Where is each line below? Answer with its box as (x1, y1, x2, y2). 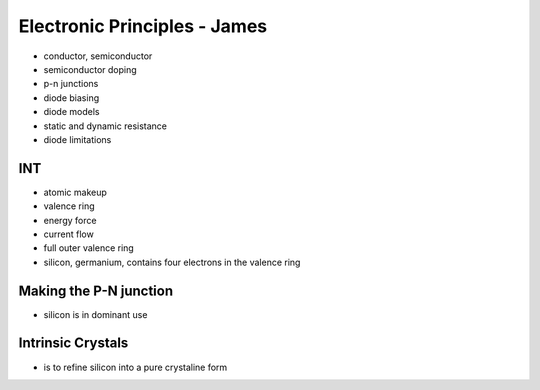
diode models (43, 106, 100, 118)
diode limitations (43, 133, 112, 145)
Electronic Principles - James (18, 15, 268, 37)
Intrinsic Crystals (18, 335, 129, 352)
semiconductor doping (43, 63, 137, 75)
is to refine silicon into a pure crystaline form (43, 361, 228, 373)
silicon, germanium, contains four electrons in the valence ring (43, 256, 301, 268)
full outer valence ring (43, 242, 134, 254)
